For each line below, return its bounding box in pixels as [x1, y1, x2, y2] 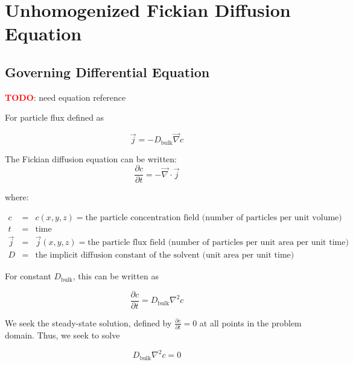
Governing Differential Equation [5, 62, 210, 81]
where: [5, 191, 29, 203]
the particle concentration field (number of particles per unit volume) [85, 213, 342, 222]
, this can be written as [72, 270, 159, 282]
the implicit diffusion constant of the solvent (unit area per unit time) [35, 251, 294, 260]
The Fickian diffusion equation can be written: [5, 152, 177, 165]
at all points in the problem [199, 316, 302, 329]
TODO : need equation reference [5, 90, 126, 103]
